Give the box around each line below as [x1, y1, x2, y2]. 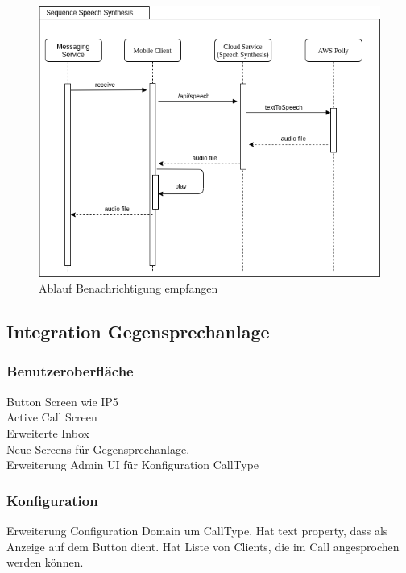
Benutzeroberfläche [6, 361, 134, 381]
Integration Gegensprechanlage [6, 319, 270, 344]
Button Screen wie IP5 [6, 392, 118, 409]
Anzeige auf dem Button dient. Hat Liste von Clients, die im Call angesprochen [6, 538, 400, 554]
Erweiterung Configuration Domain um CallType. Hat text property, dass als [6, 521, 388, 538]
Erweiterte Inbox [6, 424, 89, 441]
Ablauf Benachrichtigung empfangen [39, 280, 218, 297]
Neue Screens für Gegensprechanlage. [6, 440, 190, 457]
